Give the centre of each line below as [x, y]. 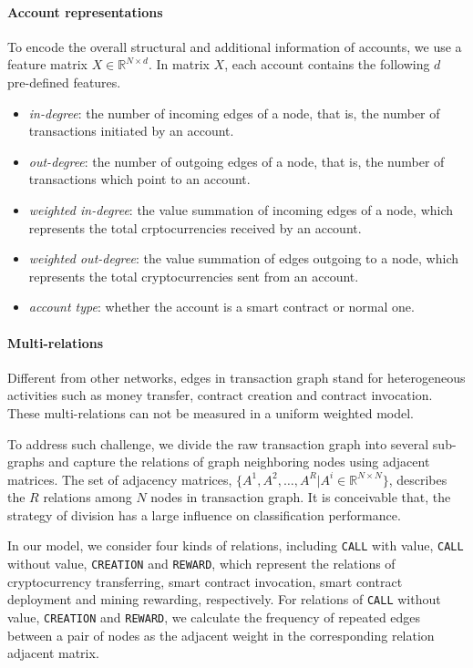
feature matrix [47, 64]
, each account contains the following [327, 64]
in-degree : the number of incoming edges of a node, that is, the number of [234, 113]
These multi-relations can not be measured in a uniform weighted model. [211, 412]
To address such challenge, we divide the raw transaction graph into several [218, 443]
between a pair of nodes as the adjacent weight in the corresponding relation [221, 635]
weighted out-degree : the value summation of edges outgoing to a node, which [244, 258]
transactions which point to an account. [139, 179]
